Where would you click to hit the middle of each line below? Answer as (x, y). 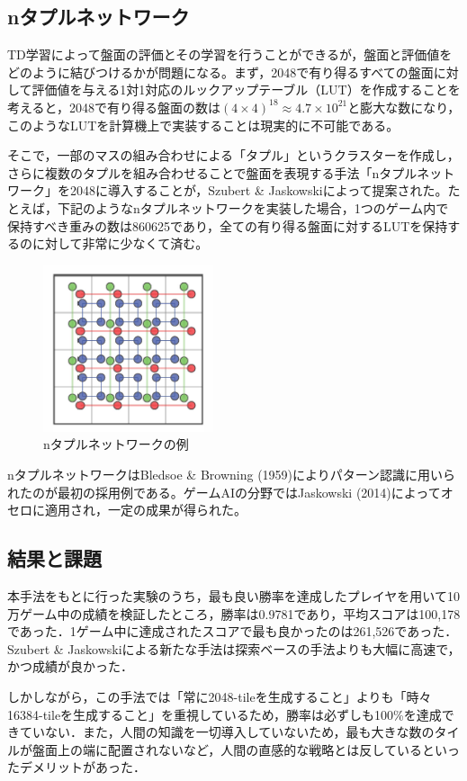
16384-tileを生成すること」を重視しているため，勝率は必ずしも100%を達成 (225, 714)
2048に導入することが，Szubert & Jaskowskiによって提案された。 (259, 190)
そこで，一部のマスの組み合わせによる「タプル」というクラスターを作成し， (233, 155)
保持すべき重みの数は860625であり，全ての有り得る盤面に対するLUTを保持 (228, 225)
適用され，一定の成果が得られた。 (145, 510)
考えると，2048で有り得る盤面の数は (114, 107)
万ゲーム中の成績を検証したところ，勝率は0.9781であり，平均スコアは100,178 (234, 613)
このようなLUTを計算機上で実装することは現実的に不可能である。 (203, 125)
